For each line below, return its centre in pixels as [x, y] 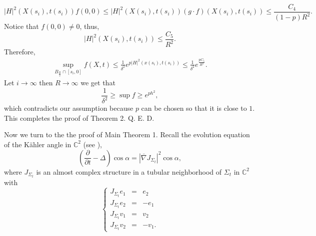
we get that [98, 83]
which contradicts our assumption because [69, 108]
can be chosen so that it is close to [194, 108]
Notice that [21, 26]
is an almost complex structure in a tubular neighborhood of [129, 171]
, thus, [89, 26]
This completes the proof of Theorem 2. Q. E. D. [79, 118]
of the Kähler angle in [38, 144]
